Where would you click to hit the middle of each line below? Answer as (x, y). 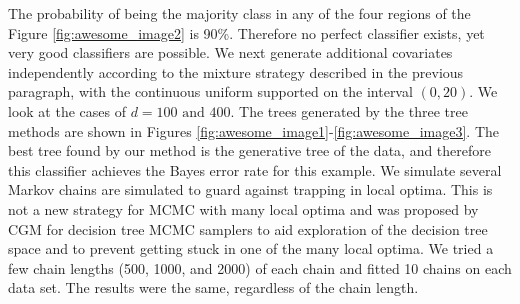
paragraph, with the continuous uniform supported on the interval (210, 91)
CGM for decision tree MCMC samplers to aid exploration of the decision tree (248, 228)
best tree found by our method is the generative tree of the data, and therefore (249, 150)
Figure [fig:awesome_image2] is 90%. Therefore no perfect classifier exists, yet (246, 32)
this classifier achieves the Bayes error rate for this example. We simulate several (255, 169)
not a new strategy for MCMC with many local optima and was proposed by (243, 208)
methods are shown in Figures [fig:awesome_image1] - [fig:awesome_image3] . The (254, 130)
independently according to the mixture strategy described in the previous (236, 71)
